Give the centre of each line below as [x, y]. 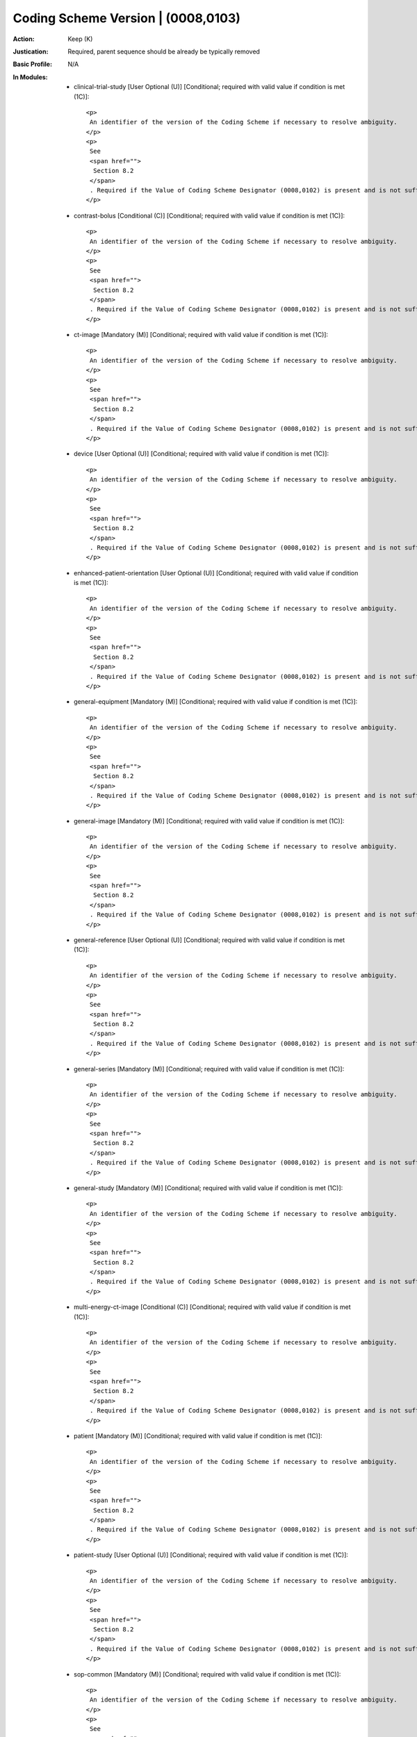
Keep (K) [80, 39]
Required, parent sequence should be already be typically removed [164, 51]
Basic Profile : [32, 64]
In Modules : [30, 77]
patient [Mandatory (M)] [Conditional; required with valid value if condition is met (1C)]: [198, 1435]
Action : [24, 39]
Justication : [31, 51]
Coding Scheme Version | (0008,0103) [127, 18]
